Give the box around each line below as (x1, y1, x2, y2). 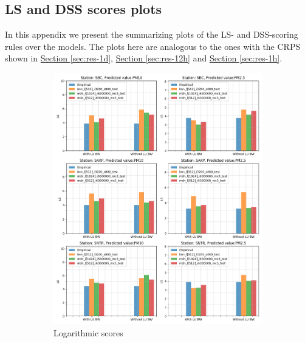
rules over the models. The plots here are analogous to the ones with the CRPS (5, 40, 301, 52)
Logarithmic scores (53, 326, 123, 339)
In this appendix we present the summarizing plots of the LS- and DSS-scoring (5, 28, 298, 41)
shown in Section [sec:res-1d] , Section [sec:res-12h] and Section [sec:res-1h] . (5, 52, 283, 64)
